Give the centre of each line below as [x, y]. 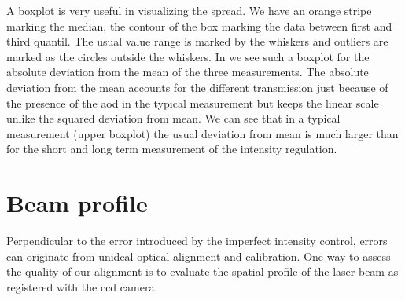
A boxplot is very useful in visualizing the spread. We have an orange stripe [189, 10]
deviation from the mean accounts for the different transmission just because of [197, 87]
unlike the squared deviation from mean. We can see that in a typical [173, 118]
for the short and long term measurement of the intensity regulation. [172, 149]
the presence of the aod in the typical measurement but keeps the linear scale [193, 102]
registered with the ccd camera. [82, 286]
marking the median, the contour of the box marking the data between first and [199, 26]
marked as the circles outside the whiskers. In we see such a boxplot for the [188, 56]
